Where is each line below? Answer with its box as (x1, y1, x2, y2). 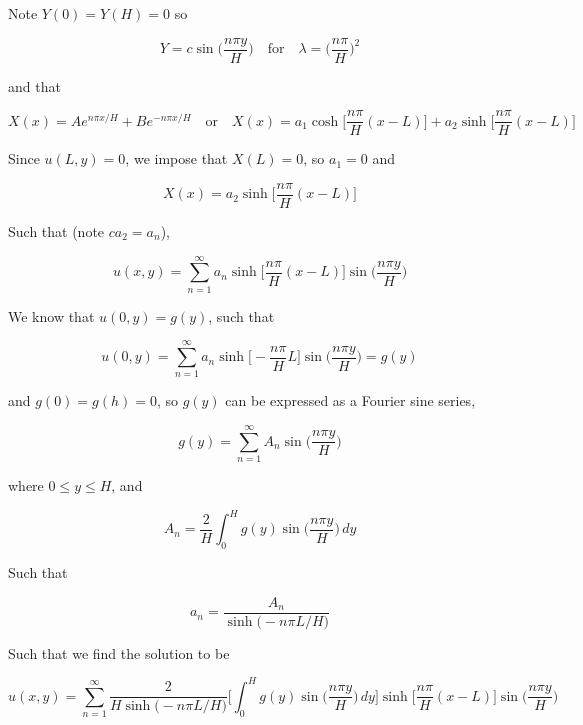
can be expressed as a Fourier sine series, (225, 390, 476, 411)
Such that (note (8, 220, 105, 241)
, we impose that (125, 148, 228, 169)
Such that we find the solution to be (8, 642, 230, 663)
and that (8, 75, 61, 96)
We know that (8, 305, 95, 326)
